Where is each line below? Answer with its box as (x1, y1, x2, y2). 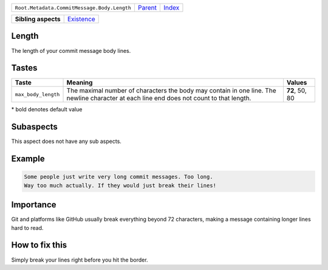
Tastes (11, 63, 38, 73)
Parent (137, 4, 157, 12)
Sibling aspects (15, 15, 61, 23)
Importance (11, 199, 57, 210)
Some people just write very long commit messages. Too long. (24, 173, 213, 181)
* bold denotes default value (11, 106, 83, 113)
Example (11, 154, 45, 164)
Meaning (66, 78, 93, 87)
